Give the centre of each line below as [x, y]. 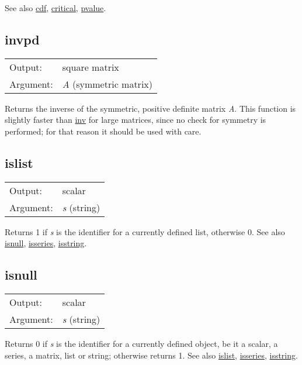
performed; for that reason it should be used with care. [103, 131]
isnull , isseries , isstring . [46, 243]
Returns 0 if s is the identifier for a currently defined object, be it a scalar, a [141, 344]
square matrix [91, 67]
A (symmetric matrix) [107, 84]
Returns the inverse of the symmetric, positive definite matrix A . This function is [150, 108]
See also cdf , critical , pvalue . [55, 8]
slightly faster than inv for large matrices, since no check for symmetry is [136, 120]
